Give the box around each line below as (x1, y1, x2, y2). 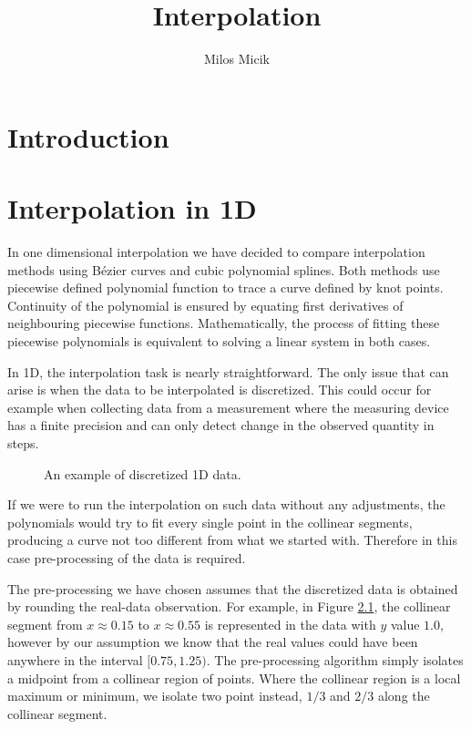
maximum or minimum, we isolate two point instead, (7, 686, 302, 705)
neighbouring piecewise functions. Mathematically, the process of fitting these (7, 313, 440, 333)
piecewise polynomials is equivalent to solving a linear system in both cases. (7, 332, 431, 350)
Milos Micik (203, 49, 271, 68)
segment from (7, 614, 83, 633)
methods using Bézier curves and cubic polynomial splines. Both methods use (7, 260, 440, 279)
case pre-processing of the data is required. (7, 548, 246, 567)
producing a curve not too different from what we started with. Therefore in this (7, 530, 457, 549)
